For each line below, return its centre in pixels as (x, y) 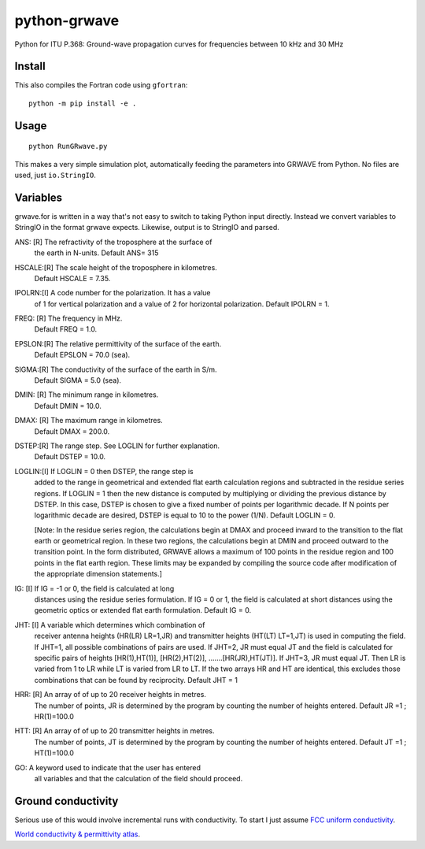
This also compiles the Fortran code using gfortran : (101, 85)
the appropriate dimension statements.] (98, 574)
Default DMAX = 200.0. (72, 431)
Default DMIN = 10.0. (68, 406)
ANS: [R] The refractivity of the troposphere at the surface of (113, 242)
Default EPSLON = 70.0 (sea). (82, 355)
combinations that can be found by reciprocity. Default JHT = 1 (136, 680)
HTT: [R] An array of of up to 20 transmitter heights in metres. (115, 731)
